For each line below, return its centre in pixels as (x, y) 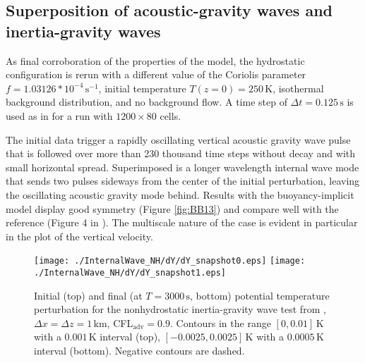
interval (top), (130, 337)
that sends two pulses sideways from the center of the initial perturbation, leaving (183, 181)
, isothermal (298, 88)
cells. (170, 115)
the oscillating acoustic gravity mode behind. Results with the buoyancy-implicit (180, 194)
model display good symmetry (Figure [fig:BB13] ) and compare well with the (172, 208)
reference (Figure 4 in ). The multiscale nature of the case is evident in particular (182, 222)
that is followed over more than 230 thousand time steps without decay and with (181, 153)
